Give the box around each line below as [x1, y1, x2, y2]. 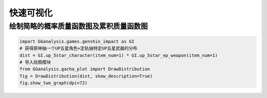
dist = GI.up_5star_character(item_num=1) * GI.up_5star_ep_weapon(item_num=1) [19, 52, 218, 58]
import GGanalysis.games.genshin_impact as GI [19, 39, 134, 44]
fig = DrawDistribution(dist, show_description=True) [19, 73, 153, 79]
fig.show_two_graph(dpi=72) [19, 80, 88, 86]
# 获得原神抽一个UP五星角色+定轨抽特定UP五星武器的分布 [19, 46, 138, 51]
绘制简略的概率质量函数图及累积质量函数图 [9, 22, 148, 31]
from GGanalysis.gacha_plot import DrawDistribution [19, 66, 150, 72]
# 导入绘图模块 [19, 59, 51, 65]
